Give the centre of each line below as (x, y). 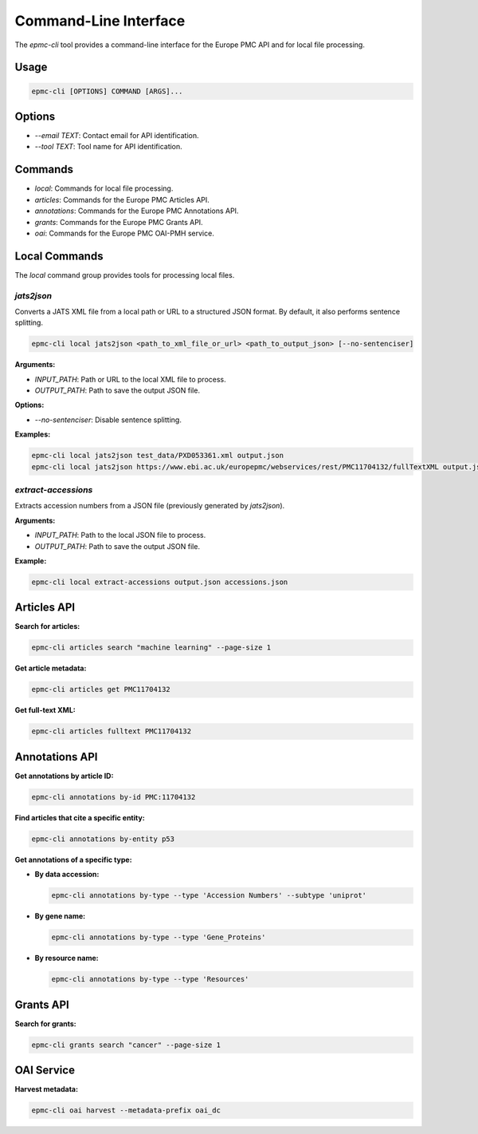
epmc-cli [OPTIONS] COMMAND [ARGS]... (107, 91)
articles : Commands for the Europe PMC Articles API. (122, 200)
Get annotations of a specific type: (73, 859)
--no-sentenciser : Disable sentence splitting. (108, 420)
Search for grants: (46, 1023)
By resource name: (67, 958)
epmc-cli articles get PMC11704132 (101, 689)
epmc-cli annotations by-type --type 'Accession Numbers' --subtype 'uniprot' (209, 895)
